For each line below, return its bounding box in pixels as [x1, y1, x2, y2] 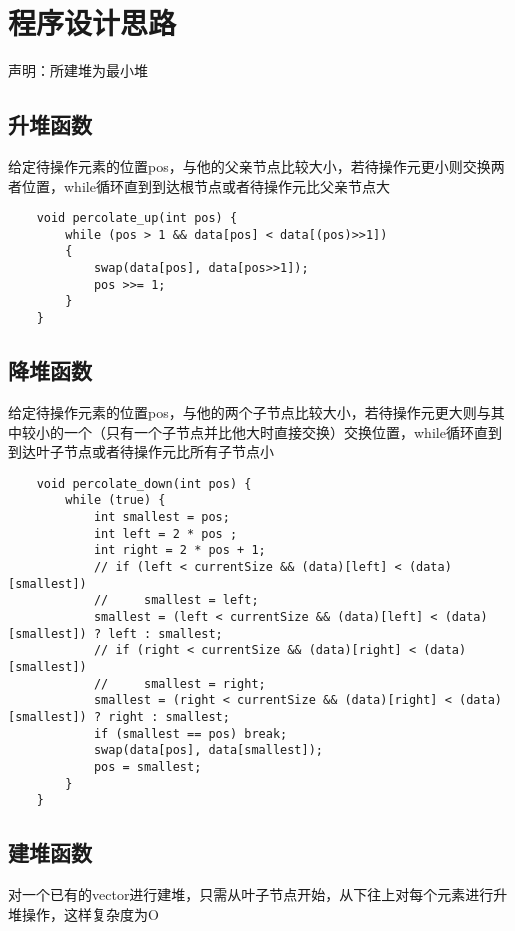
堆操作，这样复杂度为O [8, 903, 159, 924]
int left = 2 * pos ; [93, 526, 238, 541]
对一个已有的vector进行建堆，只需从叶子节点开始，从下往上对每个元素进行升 [8, 884, 508, 905]
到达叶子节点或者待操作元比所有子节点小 [8, 441, 274, 462]
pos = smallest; [93, 759, 202, 774]
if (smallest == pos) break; [93, 726, 288, 741]
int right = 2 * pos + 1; [93, 543, 266, 558]
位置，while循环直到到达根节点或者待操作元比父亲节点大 [21, 175, 390, 196]
